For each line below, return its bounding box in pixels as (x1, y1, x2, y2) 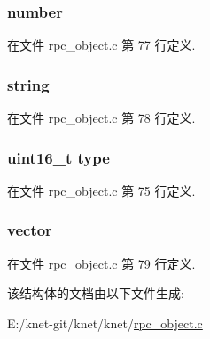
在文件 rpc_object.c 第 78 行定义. (7, 109, 196, 127)
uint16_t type (7, 146, 110, 168)
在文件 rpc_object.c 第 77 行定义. (7, 36, 196, 54)
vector (7, 219, 52, 241)
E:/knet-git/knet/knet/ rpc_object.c (7, 313, 203, 332)
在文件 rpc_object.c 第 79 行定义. (7, 254, 196, 272)
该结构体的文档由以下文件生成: (7, 284, 184, 303)
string (7, 73, 50, 95)
